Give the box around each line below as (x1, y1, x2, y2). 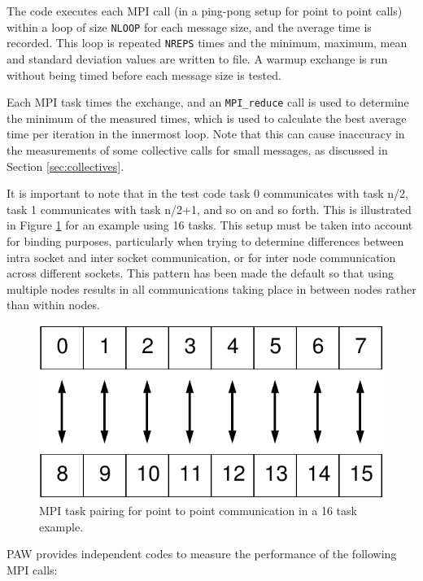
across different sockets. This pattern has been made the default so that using (7, 264, 394, 282)
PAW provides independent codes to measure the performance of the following (7, 545, 397, 562)
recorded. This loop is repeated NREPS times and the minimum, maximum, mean (7, 34, 408, 51)
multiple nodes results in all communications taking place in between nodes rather (7, 280, 416, 297)
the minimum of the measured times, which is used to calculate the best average (7, 109, 407, 126)
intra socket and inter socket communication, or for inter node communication (7, 248, 396, 265)
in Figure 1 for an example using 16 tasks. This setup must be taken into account (7, 216, 413, 234)
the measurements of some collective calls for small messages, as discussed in (7, 141, 388, 158)
